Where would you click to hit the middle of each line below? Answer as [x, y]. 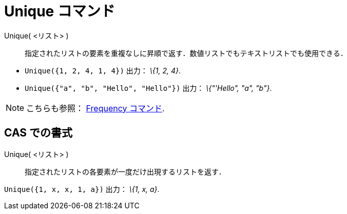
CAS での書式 [38, 133]
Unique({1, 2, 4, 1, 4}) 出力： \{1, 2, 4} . [103, 70]
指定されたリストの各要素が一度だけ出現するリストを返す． [125, 171]
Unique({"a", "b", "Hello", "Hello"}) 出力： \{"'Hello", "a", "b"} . [148, 88]
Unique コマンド [60, 11]
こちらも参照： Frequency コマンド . [95, 108]
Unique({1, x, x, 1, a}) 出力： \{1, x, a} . [82, 189]
